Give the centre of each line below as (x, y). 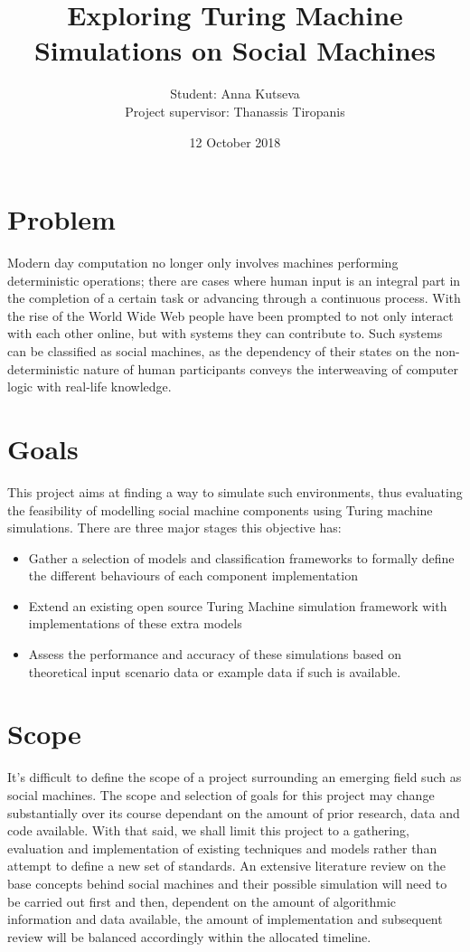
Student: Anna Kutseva (235, 94)
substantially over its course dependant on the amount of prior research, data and (234, 812)
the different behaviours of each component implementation (193, 575)
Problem (61, 219)
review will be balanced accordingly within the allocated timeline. (189, 936)
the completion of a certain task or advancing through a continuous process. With (234, 298)
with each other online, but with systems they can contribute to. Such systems (225, 333)
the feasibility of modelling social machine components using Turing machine (220, 509)
